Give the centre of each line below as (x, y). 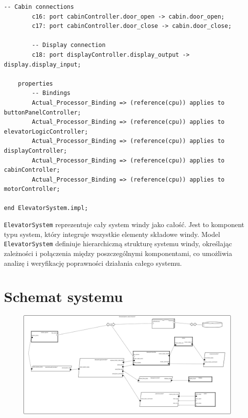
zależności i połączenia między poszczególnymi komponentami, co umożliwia (118, 253)
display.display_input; (43, 64)
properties (35, 83)
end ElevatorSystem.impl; (46, 208)
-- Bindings (51, 93)
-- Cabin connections (39, 7)
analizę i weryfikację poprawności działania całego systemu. (93, 263)
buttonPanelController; (43, 112)
